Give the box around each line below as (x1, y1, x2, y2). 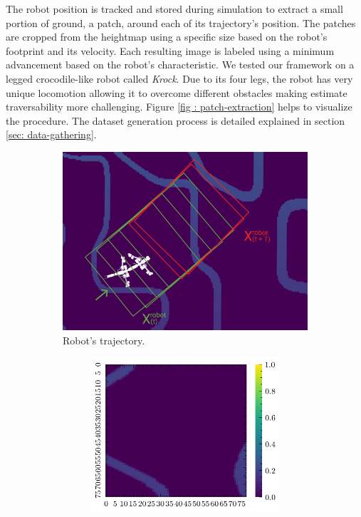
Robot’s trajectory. (63, 333, 145, 348)
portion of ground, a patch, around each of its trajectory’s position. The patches (6, 15, 356, 30)
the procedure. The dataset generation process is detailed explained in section (6, 113, 345, 128)
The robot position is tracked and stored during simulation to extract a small (6, 1, 343, 16)
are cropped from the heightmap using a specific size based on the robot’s (6, 29, 328, 44)
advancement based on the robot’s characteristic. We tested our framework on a (6, 57, 355, 72)
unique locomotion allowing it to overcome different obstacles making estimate (6, 85, 347, 100)
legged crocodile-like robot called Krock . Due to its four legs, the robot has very (6, 71, 353, 86)
